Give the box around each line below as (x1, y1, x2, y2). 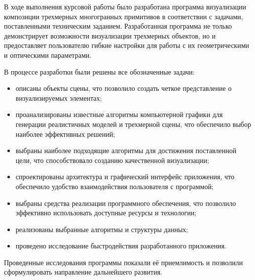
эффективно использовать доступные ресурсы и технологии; (15, 207, 197, 218)
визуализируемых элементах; (15, 92, 102, 103)
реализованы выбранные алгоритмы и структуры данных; (15, 224, 188, 234)
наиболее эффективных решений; (15, 128, 115, 139)
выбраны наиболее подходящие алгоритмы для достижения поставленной (15, 145, 237, 156)
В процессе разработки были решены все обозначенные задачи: (4, 66, 195, 77)
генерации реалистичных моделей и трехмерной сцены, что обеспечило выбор (15, 119, 251, 129)
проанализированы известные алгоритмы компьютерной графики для (15, 109, 223, 120)
